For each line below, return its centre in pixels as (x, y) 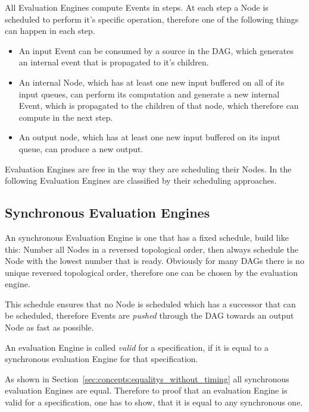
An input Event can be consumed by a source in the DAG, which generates (156, 50)
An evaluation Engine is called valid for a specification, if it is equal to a (137, 347)
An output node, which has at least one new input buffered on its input (149, 137)
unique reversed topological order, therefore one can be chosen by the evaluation (151, 272)
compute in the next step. (66, 117)
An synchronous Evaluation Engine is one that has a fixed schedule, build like (147, 237)
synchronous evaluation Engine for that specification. (102, 359)
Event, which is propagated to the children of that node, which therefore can (159, 106)
